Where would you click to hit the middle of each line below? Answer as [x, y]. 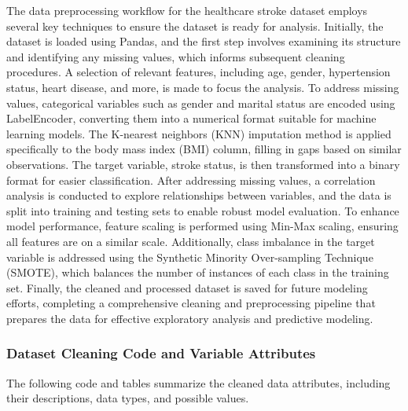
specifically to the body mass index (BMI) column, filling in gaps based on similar [204, 149]
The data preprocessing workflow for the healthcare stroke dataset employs [187, 10]
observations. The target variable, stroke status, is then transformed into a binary [203, 164]
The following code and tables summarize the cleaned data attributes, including [198, 382]
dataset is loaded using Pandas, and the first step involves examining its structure [204, 41]
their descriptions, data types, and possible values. [128, 398]
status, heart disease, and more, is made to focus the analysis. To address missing [203, 87]
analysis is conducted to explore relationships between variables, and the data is [199, 195]
